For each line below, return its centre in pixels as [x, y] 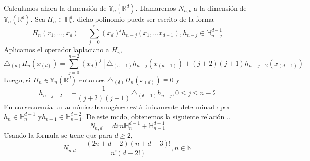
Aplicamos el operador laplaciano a [57, 49]
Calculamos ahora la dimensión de [55, 8]
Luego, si [17, 79]
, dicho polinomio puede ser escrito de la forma [143, 19]
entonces [92, 79]
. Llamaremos [156, 8]
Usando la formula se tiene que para [58, 135]
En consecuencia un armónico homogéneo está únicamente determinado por [117, 106]
